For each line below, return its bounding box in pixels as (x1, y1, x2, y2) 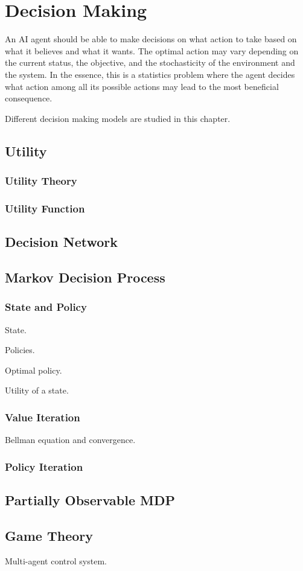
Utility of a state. (5, 384, 69, 397)
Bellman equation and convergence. (5, 433, 136, 446)
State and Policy (5, 299, 87, 314)
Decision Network (5, 232, 118, 251)
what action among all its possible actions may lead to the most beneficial (5, 80, 279, 92)
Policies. (5, 343, 35, 356)
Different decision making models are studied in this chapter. (5, 112, 231, 124)
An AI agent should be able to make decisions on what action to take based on (5, 33, 297, 45)
